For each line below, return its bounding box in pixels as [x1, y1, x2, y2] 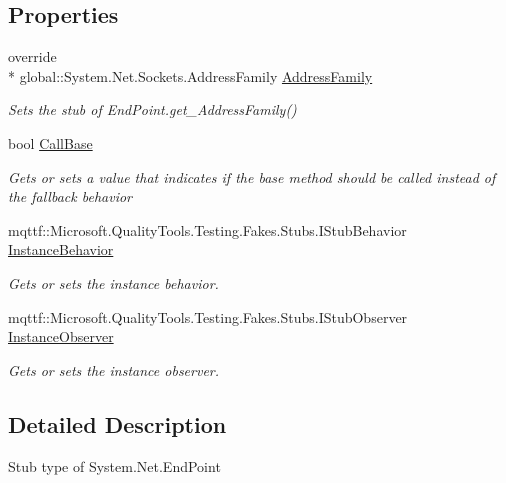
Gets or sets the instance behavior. [8, 272, 219, 293]
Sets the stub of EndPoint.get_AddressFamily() [8, 99, 297, 120]
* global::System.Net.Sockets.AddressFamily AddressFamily [8, 65, 373, 86]
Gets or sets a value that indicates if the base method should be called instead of [8, 166, 496, 187]
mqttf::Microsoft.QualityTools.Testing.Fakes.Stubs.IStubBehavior [8, 219, 407, 240]
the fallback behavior [8, 186, 132, 207]
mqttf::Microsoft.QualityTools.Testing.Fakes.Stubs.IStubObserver [8, 306, 408, 327]
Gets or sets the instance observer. [8, 359, 220, 380]
